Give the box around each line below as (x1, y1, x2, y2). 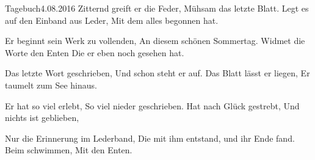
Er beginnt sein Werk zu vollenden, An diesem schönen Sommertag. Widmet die (5, 34, 305, 47)
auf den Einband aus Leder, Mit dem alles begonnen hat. (5, 13, 219, 26)
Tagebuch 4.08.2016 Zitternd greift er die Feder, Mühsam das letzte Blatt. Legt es (5, 2, 309, 14)
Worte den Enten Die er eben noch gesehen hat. (5, 46, 184, 59)
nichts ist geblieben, (5, 111, 79, 124)
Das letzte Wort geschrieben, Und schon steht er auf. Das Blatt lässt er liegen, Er (5, 67, 310, 79)
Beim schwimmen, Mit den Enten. (5, 144, 132, 156)
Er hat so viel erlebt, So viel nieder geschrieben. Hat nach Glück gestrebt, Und (5, 99, 300, 112)
